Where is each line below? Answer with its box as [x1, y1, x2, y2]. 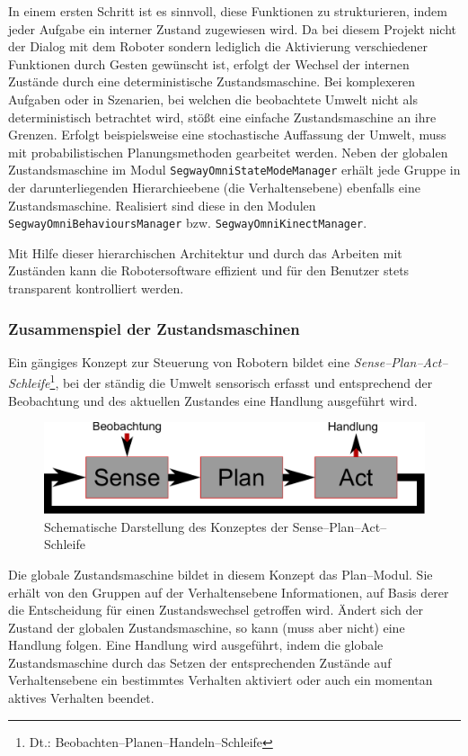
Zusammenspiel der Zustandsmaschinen [8, 317, 300, 339]
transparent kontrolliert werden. [8, 279, 184, 298]
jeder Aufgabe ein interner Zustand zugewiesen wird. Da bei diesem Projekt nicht [8, 19, 456, 38]
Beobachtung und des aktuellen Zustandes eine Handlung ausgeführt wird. [8, 391, 418, 409]
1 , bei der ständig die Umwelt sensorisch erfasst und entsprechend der [49, 371, 433, 392]
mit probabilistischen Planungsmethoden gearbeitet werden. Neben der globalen [8, 142, 448, 161]
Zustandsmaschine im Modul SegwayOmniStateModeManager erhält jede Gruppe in [8, 160, 461, 179]
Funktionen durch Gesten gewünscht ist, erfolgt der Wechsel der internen [8, 54, 410, 73]
